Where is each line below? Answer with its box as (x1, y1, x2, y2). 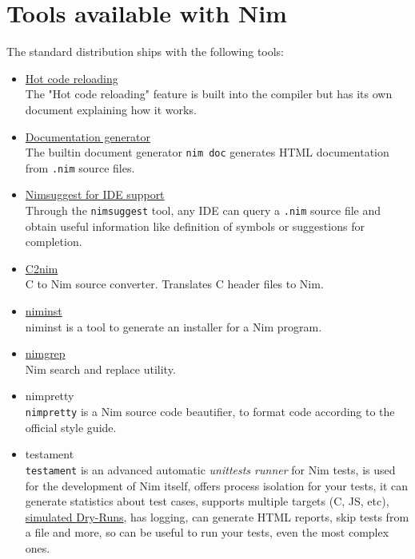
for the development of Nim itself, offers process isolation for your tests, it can (25, 477, 409, 494)
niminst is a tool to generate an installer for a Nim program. (25, 318, 322, 335)
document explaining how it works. (25, 101, 197, 117)
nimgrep (25, 345, 66, 362)
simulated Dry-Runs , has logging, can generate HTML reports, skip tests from (25, 508, 409, 525)
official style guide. (25, 418, 117, 435)
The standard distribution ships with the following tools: (6, 43, 285, 60)
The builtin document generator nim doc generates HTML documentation (25, 144, 389, 161)
